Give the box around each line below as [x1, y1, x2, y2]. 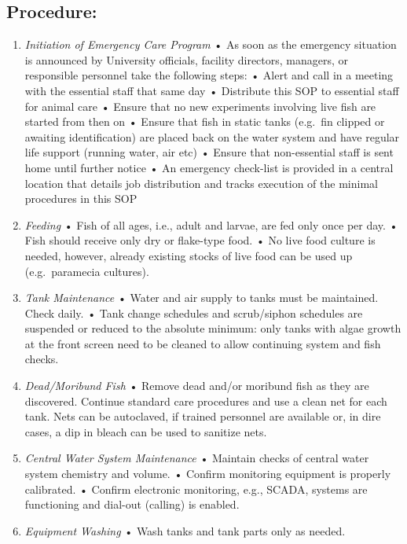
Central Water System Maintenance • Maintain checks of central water [24, 450, 369, 466]
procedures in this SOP [24, 190, 137, 207]
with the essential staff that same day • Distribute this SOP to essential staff [24, 82, 399, 98]
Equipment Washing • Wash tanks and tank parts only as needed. [24, 522, 346, 538]
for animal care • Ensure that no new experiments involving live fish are [24, 97, 376, 114]
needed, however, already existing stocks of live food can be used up [24, 247, 353, 263]
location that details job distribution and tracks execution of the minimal [24, 175, 378, 191]
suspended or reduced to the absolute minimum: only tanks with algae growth [24, 320, 401, 336]
